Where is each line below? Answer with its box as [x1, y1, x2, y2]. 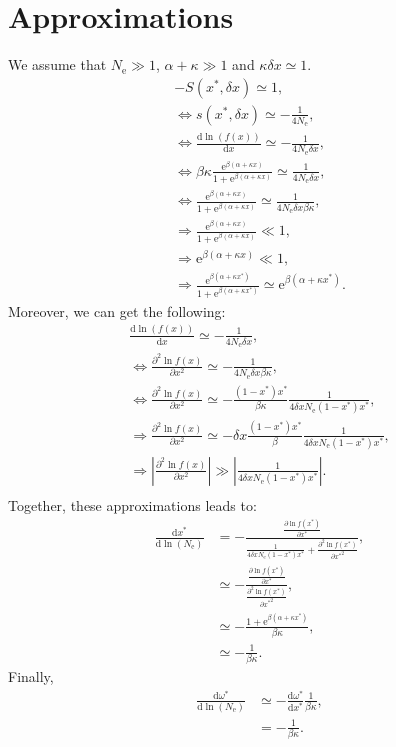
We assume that [8, 54, 107, 75]
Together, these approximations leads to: [8, 495, 257, 515]
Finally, [8, 666, 54, 687]
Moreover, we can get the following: [8, 300, 226, 321]
